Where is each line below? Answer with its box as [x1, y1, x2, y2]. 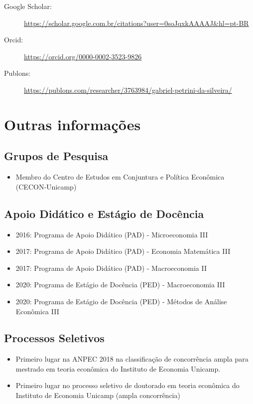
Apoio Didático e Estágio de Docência [4, 205, 204, 221]
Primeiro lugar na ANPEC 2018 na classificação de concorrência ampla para [15, 354, 249, 364]
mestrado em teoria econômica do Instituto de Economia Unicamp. [15, 363, 221, 374]
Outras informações [4, 114, 141, 134]
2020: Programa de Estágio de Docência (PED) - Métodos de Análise [15, 296, 227, 306]
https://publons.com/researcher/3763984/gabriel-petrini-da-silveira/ [24, 84, 232, 95]
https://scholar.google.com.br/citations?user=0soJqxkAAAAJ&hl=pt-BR [24, 17, 249, 28]
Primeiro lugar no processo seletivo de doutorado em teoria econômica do [15, 380, 240, 391]
